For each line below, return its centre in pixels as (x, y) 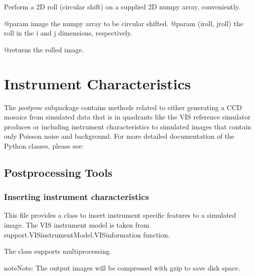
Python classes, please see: (44, 145)
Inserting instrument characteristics (76, 197)
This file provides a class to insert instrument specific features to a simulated (120, 215)
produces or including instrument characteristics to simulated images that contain (128, 126)
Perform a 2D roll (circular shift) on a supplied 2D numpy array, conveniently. (122, 6)
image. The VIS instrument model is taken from (77, 225)
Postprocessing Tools (58, 172)
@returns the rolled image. (44, 49)
